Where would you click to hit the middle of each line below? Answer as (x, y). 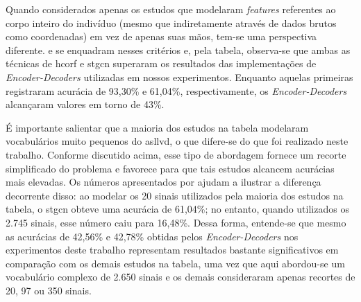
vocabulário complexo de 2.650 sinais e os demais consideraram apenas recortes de (180, 277)
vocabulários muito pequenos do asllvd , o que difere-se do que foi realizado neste (177, 141)
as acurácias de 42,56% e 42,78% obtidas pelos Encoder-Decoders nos (152, 236)
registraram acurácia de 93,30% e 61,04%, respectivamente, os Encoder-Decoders (176, 90)
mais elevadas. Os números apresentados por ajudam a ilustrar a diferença (163, 182)
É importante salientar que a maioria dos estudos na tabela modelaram (157, 127)
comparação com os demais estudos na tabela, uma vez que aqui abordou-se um (175, 263)
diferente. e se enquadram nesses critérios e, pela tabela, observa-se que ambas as (178, 50)
